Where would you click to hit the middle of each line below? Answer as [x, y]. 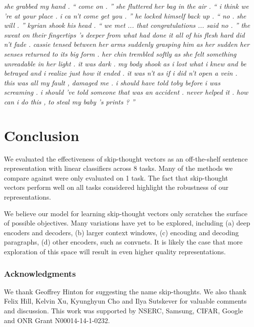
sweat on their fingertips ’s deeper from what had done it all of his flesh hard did [124, 34]
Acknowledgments [40, 273]
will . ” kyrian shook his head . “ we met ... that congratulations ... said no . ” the [127, 25]
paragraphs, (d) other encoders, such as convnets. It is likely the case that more [123, 242]
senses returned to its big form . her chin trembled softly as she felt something [120, 53]
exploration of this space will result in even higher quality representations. [115, 251]
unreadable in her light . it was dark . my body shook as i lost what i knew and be [125, 63]
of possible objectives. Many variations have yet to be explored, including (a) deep [127, 223]
